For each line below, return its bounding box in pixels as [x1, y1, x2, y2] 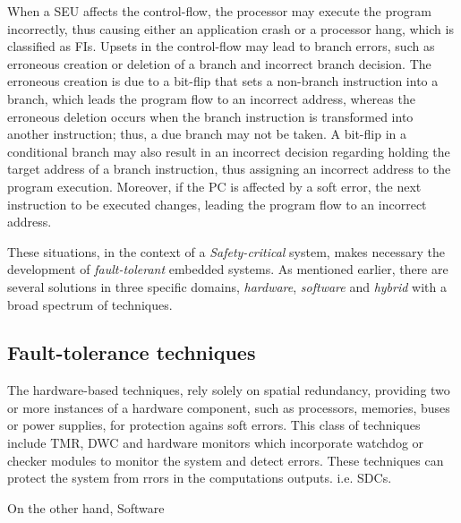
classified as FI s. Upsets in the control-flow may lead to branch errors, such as [7, 37, 435, 56]
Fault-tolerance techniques [7, 339, 256, 366]
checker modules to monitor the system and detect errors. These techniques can [7, 450, 444, 469]
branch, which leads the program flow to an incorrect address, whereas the [7, 89, 415, 107]
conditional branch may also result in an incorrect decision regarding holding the [7, 141, 450, 160]
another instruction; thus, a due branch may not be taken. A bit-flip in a [7, 124, 406, 143]
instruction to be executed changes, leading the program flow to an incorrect [7, 194, 427, 213]
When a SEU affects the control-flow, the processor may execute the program [7, 2, 431, 20]
